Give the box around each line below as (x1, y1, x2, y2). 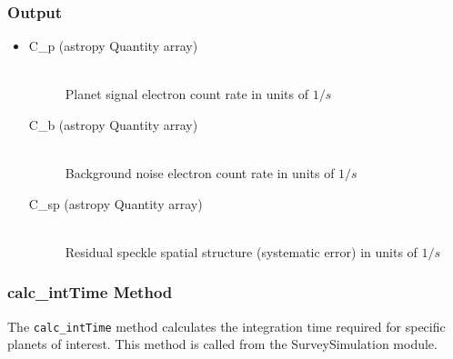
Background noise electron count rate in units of (65, 164, 335, 183)
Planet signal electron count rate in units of (65, 85, 309, 104)
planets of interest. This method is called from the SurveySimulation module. (7, 334, 438, 354)
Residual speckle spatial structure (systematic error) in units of (65, 242, 418, 261)
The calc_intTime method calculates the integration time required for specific (7, 316, 446, 335)
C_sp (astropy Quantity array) (28, 194, 203, 213)
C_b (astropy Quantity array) (28, 115, 198, 134)
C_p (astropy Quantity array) (28, 36, 198, 55)
